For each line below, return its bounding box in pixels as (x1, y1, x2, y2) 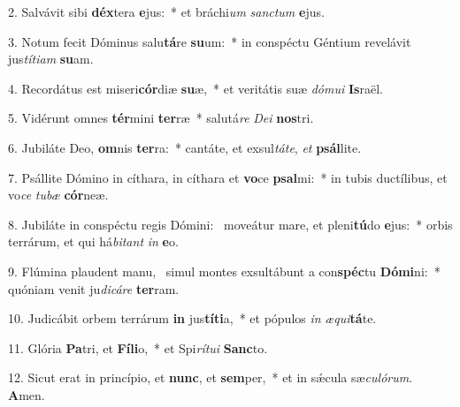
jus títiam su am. (8, 49, 94, 68)
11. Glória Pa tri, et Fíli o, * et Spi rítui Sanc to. (8, 338, 268, 357)
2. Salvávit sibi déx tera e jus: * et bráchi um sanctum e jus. (8, 3, 325, 20)
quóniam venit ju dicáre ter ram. (8, 279, 180, 298)
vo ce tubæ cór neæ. (8, 185, 109, 204)
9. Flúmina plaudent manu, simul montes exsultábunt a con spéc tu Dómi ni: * (8, 261, 441, 280)
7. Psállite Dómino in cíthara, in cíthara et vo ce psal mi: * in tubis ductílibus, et (8, 168, 448, 186)
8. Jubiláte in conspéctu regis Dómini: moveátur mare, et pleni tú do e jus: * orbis (8, 215, 453, 233)
